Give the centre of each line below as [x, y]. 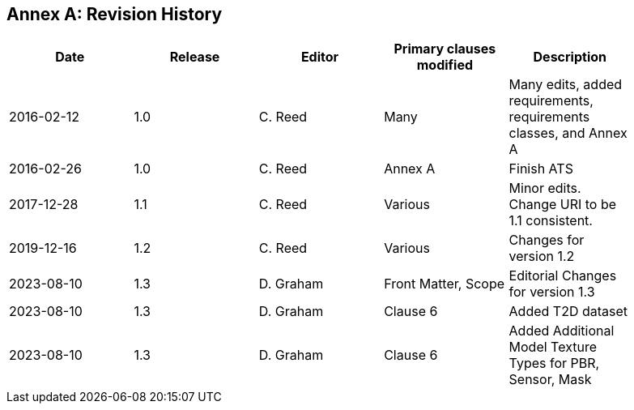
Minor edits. [545, 188]
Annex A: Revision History [115, 14]
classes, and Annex [568, 133]
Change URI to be [563, 205]
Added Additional [562, 331]
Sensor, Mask [550, 380]
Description [570, 57]
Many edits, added [566, 85]
